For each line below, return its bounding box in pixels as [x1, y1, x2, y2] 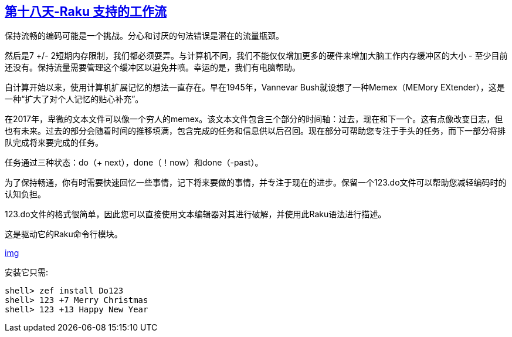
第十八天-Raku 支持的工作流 [5, 4, 167, 19]
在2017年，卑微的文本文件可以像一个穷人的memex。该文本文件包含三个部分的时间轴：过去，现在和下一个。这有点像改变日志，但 [5, 114, 503, 124]
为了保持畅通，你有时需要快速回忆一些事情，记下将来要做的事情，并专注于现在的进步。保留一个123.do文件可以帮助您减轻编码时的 [5, 177, 507, 188]
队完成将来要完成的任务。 [5, 137, 103, 148]
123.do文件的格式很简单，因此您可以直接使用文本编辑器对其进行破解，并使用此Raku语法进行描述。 [5, 209, 386, 220]
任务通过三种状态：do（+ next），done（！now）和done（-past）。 [5, 157, 263, 168]
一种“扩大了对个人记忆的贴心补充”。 [5, 94, 144, 105]
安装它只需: [5, 267, 49, 278]
